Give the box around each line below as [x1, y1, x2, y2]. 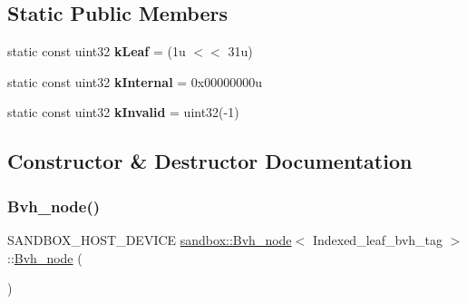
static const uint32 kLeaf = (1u [7, 42, 186, 61]
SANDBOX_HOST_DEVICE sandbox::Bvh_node [7, 230, 292, 249]
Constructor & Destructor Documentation [7, 147, 413, 175]
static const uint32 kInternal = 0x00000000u [7, 72, 263, 91]
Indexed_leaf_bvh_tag [312, 230, 443, 249]
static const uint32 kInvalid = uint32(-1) [7, 103, 239, 122]
